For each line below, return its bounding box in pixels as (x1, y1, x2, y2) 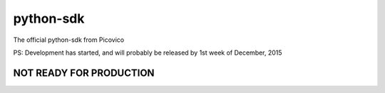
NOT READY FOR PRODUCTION (13, 67, 155, 79)
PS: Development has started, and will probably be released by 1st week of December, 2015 (13, 48, 282, 57)
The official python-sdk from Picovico (13, 35, 125, 44)
